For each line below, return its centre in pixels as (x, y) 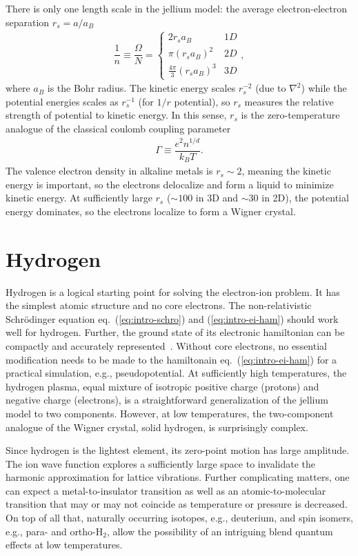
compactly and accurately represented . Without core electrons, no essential (166, 345)
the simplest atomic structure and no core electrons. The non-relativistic (159, 305)
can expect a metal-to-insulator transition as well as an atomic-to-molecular (166, 490)
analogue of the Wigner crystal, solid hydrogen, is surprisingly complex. (157, 427)
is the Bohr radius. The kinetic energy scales (141, 88)
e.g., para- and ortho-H (54, 531)
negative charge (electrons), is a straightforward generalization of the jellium (167, 400)
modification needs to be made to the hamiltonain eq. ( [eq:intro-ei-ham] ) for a (171, 359)
